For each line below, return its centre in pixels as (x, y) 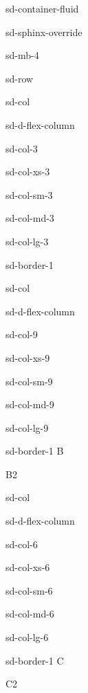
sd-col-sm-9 (29, 381)
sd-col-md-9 (30, 404)
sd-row (20, 78)
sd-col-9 (22, 334)
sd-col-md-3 (30, 218)
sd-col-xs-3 (28, 172)
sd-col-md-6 (30, 614)
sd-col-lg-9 (27, 427)
